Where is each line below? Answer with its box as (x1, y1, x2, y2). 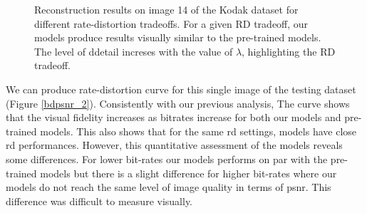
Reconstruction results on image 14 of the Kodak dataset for (34, 2, 299, 16)
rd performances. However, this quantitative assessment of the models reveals (6, 137, 343, 152)
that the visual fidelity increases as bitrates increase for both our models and (6, 110, 341, 125)
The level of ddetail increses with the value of (34, 43, 233, 58)
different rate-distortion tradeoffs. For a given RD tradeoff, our (34, 16, 309, 31)
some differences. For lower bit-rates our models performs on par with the (6, 151, 328, 166)
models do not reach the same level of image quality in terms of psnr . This (6, 180, 331, 194)
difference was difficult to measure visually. (6, 193, 193, 208)
